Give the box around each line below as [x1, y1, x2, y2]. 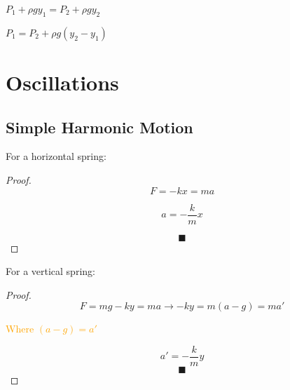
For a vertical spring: [6, 264, 95, 278]
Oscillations [6, 67, 119, 96]
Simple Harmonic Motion [6, 116, 193, 137]
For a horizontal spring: [6, 149, 106, 163]
